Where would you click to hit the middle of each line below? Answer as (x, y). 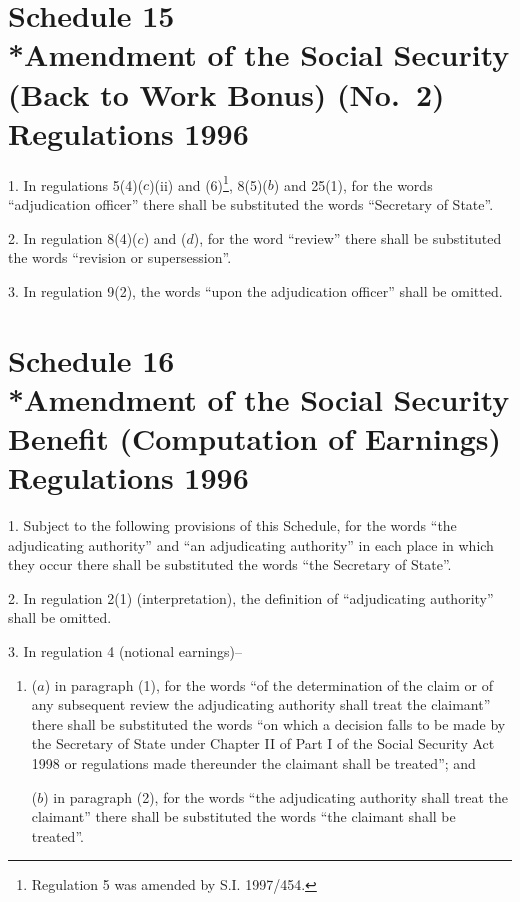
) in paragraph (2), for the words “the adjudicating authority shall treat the (276, 796)
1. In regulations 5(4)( (76, 184)
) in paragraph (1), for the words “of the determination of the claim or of (268, 684)
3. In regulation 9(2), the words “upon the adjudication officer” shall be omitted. (255, 290)
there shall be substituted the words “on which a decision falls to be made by (268, 723)
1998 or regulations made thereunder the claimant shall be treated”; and (253, 762)
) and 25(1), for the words (353, 184)
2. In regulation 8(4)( (73, 237)
